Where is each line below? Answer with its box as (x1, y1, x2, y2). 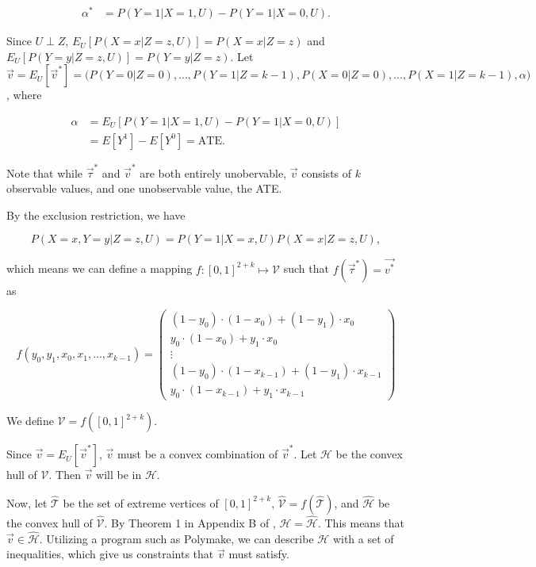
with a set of (332, 530, 394, 546)
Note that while (6, 164, 83, 181)
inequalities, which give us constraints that (6, 546, 214, 562)
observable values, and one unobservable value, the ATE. (6, 180, 282, 197)
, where (6, 86, 42, 103)
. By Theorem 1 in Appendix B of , (104, 514, 276, 531)
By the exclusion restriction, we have (6, 206, 186, 223)
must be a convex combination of (117, 446, 278, 462)
